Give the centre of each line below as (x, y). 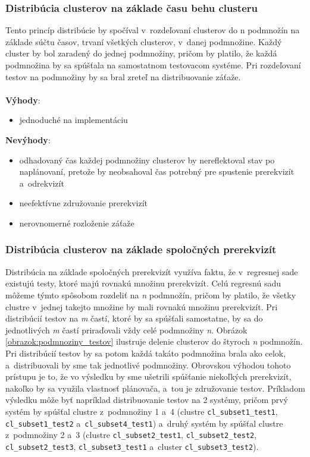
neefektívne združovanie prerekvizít (83, 203)
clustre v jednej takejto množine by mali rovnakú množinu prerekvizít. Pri (142, 306)
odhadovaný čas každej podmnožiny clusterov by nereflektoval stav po (147, 160)
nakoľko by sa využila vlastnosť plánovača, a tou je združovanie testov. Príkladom (155, 388)
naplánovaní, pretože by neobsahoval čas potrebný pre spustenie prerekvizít (157, 171)
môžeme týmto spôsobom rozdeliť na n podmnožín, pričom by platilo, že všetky (151, 294)
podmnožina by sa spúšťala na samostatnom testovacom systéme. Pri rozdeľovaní (153, 65)
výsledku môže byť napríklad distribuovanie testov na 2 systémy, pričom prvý (147, 400)
